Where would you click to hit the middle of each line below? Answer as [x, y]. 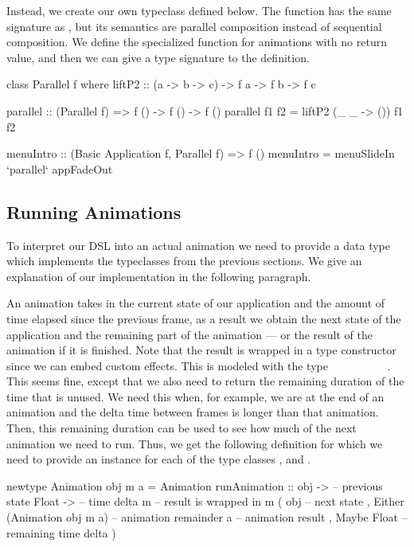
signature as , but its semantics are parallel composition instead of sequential [194, 26]
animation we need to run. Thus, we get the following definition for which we [195, 443]
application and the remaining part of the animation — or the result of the [189, 334]
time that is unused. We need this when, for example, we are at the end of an [195, 396]
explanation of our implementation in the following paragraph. [159, 276]
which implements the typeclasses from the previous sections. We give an [184, 261]
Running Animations [94, 211]
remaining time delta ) [61, 532]
